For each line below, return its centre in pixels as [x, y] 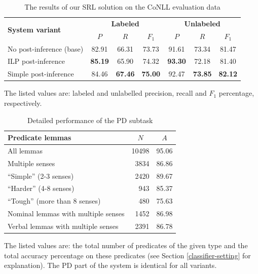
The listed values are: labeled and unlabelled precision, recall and [105, 93]
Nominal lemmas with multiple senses [66, 213]
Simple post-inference [41, 74]
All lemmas [25, 150]
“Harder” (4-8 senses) [41, 188]
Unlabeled [202, 23]
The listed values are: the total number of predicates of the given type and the [126, 245]
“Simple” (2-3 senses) [41, 175]
